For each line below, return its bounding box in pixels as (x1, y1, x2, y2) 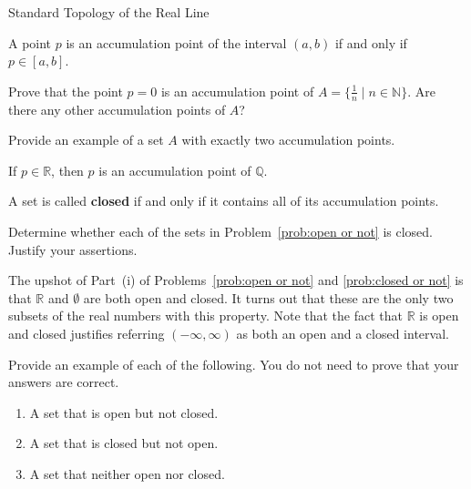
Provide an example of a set (8, 130, 164, 149)
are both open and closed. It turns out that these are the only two (83, 288, 454, 307)
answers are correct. (8, 372, 119, 392)
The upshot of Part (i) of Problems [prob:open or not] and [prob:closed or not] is (8, 270, 464, 290)
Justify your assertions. (8, 239, 138, 259)
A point (8, 33, 52, 52)
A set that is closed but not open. (29, 433, 219, 453)
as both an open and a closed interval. (236, 323, 449, 342)
